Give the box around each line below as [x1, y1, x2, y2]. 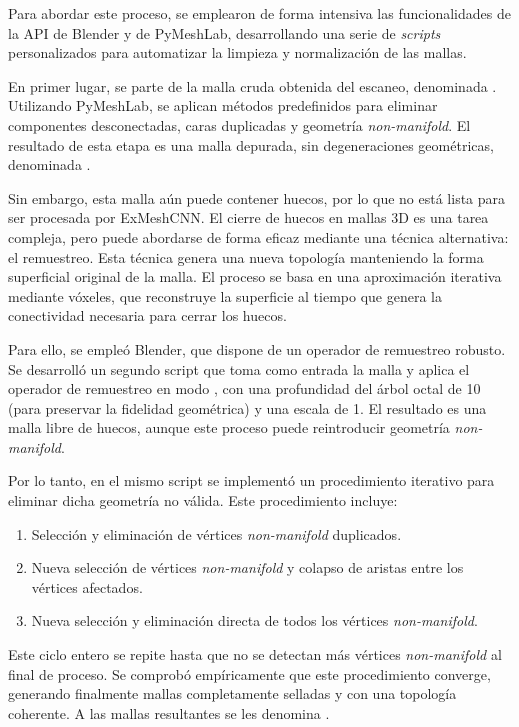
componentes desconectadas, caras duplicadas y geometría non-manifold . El [8, 114, 471, 135]
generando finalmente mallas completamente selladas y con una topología [8, 683, 457, 704]
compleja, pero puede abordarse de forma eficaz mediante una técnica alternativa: [8, 226, 509, 247]
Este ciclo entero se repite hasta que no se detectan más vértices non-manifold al [8, 644, 502, 665]
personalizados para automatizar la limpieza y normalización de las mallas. [8, 42, 467, 63]
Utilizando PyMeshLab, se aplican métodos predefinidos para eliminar [8, 95, 438, 116]
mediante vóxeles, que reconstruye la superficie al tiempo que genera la [8, 285, 442, 306]
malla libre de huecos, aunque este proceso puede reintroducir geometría [8, 417, 450, 438]
